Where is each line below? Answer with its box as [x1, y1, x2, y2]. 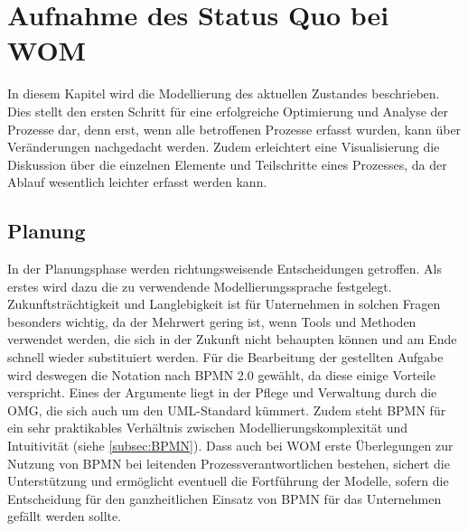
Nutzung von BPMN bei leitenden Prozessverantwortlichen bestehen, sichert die [7, 453, 450, 472]
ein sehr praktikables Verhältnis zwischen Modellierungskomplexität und [7, 418, 408, 437]
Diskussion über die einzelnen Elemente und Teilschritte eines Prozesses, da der [7, 154, 447, 173]
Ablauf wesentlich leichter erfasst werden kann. [7, 172, 267, 191]
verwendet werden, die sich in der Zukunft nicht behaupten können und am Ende [7, 330, 457, 349]
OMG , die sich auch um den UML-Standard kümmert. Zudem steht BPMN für [7, 400, 446, 419]
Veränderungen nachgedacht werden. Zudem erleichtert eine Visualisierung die [7, 137, 440, 156]
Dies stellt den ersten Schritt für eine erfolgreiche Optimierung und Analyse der [7, 101, 449, 120]
